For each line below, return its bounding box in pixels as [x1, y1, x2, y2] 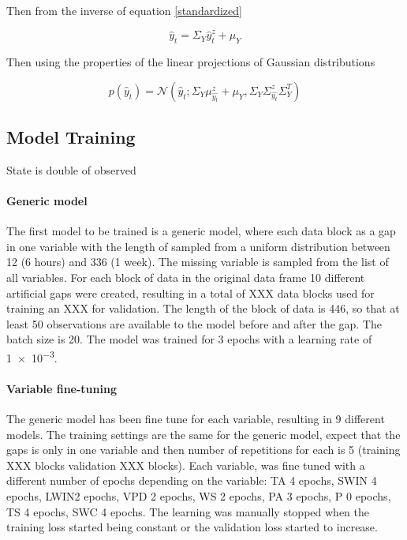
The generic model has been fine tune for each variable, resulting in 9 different [6, 411, 385, 427]
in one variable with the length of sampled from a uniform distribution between [6, 238, 390, 254]
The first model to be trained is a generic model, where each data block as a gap [6, 223, 396, 239]
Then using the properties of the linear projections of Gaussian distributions [6, 54, 375, 70]
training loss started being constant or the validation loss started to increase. [6, 519, 378, 535]
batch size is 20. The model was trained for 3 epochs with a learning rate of [6, 331, 372, 347]
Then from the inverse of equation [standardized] [6, 2, 242, 18]
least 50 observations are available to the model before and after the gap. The [6, 315, 382, 332]
